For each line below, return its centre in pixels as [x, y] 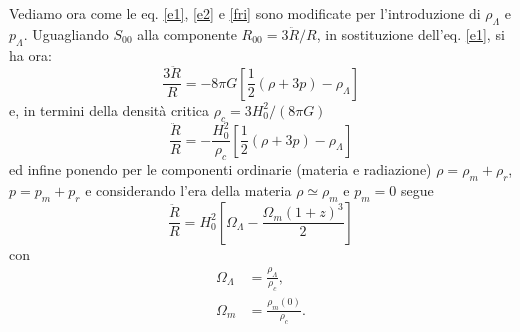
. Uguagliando [66, 33]
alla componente [187, 33]
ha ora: [30, 54]
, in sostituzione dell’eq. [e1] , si [410, 33]
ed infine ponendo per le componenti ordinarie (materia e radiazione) [220, 169]
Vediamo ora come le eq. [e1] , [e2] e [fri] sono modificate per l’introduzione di [245, 13]
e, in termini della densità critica [109, 109]
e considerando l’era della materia [188, 189]
